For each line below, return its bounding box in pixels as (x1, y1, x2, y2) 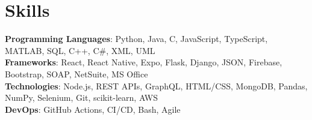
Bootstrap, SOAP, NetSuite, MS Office (5, 67, 148, 80)
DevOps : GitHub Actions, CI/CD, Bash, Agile (5, 103, 181, 115)
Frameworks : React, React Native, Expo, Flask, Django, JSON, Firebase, (5, 56, 282, 68)
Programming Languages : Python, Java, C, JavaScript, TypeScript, (5, 32, 268, 45)
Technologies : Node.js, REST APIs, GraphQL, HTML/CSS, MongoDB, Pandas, (5, 79, 308, 92)
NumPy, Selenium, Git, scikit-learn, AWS (5, 91, 158, 104)
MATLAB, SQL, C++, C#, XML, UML (5, 44, 155, 56)
